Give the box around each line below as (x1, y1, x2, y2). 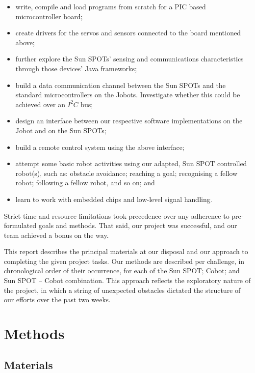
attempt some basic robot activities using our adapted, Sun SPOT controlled (15, 158, 247, 169)
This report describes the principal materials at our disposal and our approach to (4, 246, 248, 257)
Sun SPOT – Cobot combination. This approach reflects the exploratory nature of (4, 275, 251, 286)
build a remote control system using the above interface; (15, 142, 184, 152)
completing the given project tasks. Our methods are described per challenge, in (4, 256, 245, 266)
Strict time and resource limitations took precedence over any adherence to (4, 210, 229, 221)
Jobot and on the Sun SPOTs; (15, 125, 106, 135)
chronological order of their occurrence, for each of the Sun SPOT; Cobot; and (4, 265, 240, 276)
